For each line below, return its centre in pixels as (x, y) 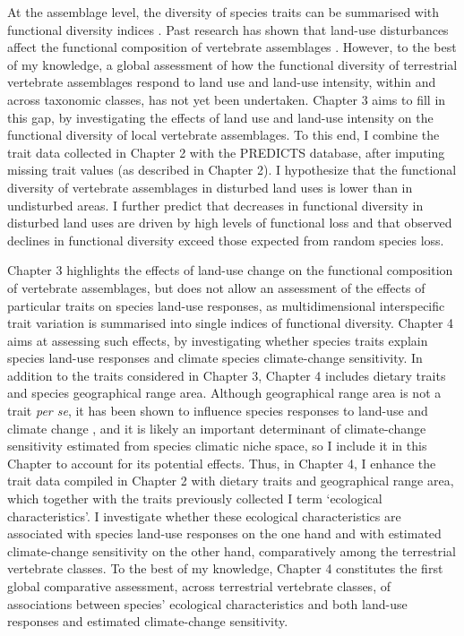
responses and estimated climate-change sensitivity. (148, 621)
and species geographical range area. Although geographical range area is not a (224, 393)
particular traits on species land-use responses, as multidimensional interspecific (226, 305)
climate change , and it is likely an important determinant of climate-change (217, 428)
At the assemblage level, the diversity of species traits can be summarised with (223, 12)
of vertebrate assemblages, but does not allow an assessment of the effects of (216, 287)
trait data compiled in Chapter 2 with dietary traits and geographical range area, (231, 481)
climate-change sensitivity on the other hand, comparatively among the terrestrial (232, 550)
